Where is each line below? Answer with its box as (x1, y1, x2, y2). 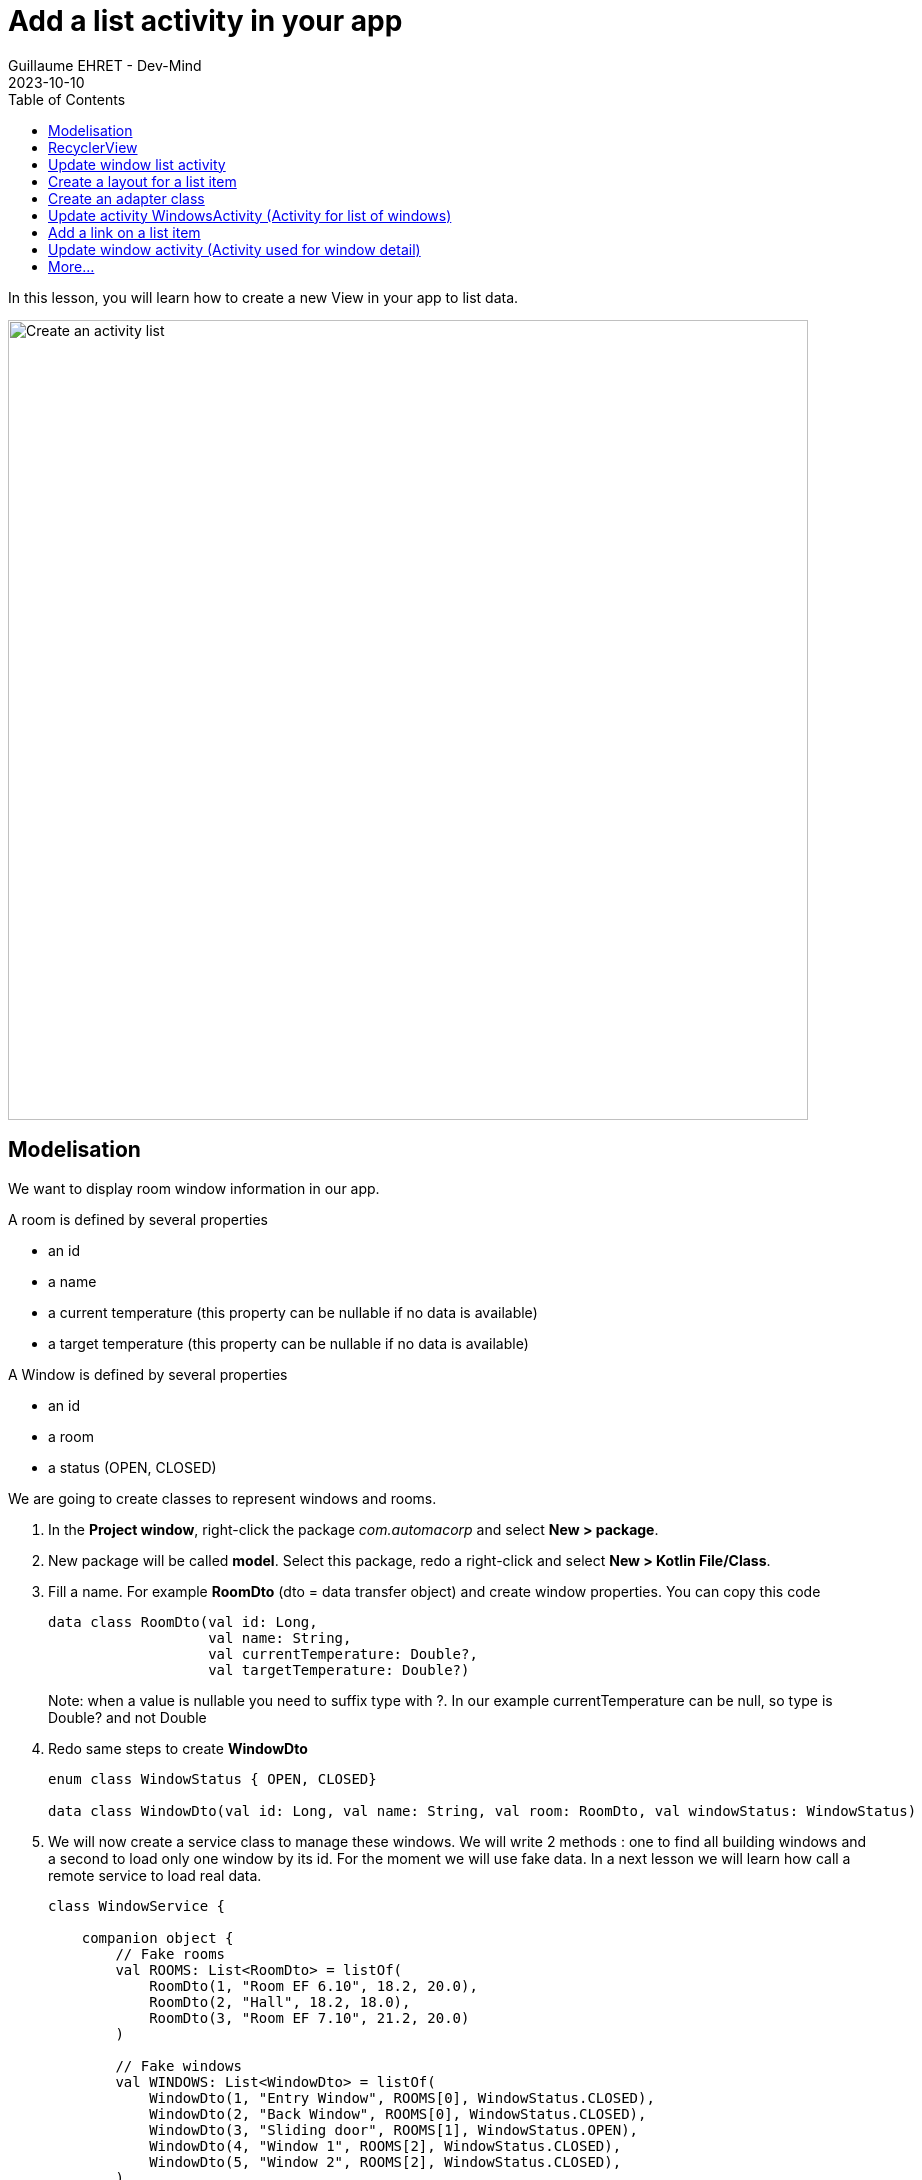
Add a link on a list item (48, 223, 201, 241)
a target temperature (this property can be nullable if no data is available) (48, 1334, 529, 1352)
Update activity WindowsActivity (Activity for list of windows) (48, 206, 452, 224)
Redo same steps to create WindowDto (48, 1739, 308, 1757)
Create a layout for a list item (48, 172, 237, 190)
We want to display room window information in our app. (8, 1179, 380, 1197)
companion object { (81, 1929, 234, 1946)
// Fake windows (115, 2057, 242, 2074)
